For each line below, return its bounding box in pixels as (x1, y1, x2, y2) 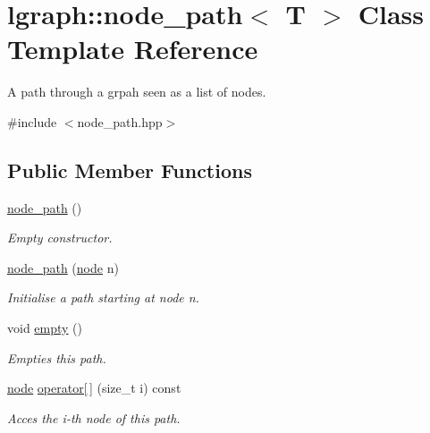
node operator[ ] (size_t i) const (7, 378, 181, 397)
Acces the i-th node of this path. (7, 408, 181, 427)
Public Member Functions (7, 156, 252, 183)
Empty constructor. (7, 228, 113, 247)
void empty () (7, 318, 83, 337)
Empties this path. (7, 348, 106, 367)
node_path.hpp (77, 112, 163, 131)
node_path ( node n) (7, 258, 119, 276)
